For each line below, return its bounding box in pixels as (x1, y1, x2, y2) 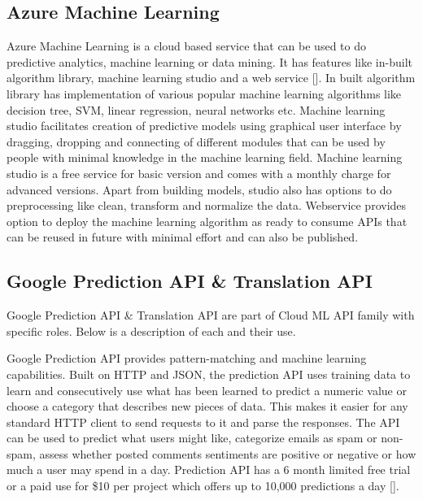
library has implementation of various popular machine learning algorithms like (7, 85, 402, 102)
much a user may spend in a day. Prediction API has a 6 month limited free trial (7, 461, 411, 478)
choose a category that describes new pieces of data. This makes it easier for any (7, 398, 408, 415)
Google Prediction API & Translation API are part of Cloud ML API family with (7, 307, 415, 324)
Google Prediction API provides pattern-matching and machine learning (7, 350, 367, 367)
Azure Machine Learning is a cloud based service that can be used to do (7, 37, 366, 54)
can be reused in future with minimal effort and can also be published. (7, 228, 359, 246)
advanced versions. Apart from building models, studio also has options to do (7, 180, 392, 198)
